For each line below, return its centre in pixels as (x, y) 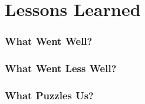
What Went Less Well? (61, 68)
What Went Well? (49, 41)
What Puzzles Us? (49, 95)
